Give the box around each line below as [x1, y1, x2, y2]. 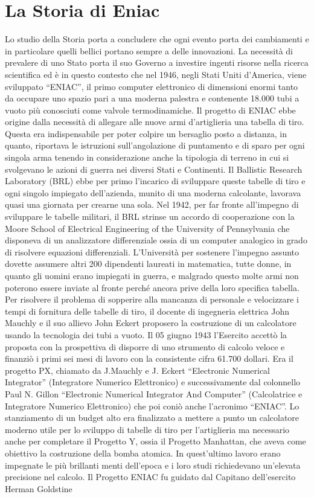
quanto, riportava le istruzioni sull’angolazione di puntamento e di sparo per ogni [5, 139, 305, 152]
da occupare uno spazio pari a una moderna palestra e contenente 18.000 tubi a [5, 92, 300, 104]
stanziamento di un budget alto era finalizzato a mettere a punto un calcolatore [5, 411, 300, 424]
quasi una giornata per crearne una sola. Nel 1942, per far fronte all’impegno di [5, 198, 299, 211]
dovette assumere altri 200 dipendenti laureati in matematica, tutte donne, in [5, 257, 292, 270]
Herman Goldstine [5, 482, 72, 495]
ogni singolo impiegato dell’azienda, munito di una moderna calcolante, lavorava [5, 186, 301, 199]
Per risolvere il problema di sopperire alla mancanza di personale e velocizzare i [5, 293, 299, 306]
